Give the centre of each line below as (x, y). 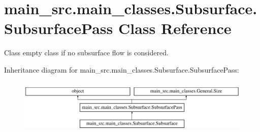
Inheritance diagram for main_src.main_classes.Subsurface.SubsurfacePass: (122, 69)
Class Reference (175, 28)
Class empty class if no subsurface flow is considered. (86, 53)
